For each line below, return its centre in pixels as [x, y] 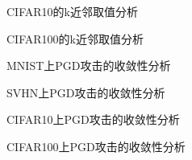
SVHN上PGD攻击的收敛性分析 [86, 92]
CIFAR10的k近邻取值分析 [72, 11]
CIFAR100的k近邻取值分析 [75, 38]
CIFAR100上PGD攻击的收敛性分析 [96, 146]
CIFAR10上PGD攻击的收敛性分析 [93, 119]
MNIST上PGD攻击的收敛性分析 [89, 66]
